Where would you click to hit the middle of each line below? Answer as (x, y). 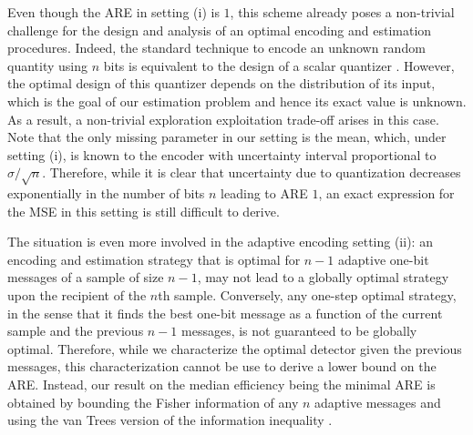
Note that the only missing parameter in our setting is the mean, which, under (227, 137)
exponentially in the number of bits (106, 193)
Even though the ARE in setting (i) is (113, 12)
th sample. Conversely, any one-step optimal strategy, (307, 295)
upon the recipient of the (77, 295)
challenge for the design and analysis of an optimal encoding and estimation (220, 30)
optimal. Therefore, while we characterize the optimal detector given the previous (235, 348)
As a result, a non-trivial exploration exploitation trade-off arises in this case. (223, 119)
